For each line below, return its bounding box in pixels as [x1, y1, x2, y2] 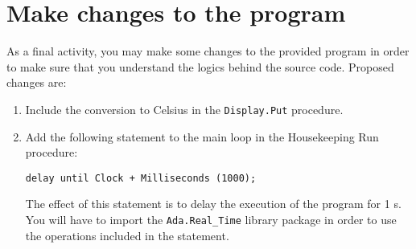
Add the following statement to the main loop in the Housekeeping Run [25, 128, 379, 145]
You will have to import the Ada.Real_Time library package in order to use [25, 211, 397, 227]
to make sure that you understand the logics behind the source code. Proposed [6, 58, 394, 75]
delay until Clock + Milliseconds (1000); [25, 172, 257, 184]
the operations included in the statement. [25, 227, 229, 243]
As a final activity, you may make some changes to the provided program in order [6, 43, 410, 59]
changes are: [6, 74, 67, 91]
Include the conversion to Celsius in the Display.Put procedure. [25, 100, 344, 117]
